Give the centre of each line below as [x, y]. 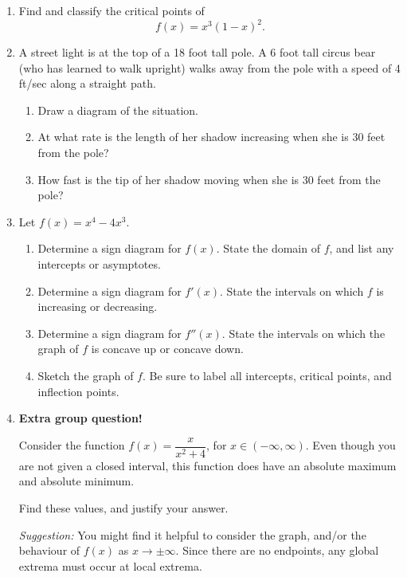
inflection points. [78, 391]
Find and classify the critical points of [112, 10]
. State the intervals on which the [303, 333]
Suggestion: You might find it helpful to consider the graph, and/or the [192, 534]
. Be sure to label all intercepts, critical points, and [267, 375]
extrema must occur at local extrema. [110, 565]
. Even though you [350, 445]
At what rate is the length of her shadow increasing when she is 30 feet [211, 137]
